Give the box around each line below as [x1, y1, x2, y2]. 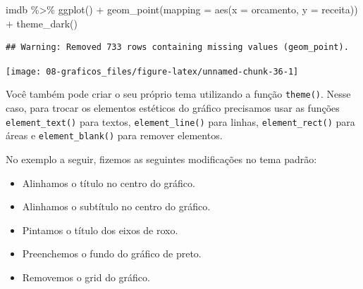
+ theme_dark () [6, 15, 78, 30]
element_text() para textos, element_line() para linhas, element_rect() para [6, 114, 355, 129]
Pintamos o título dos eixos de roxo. [22, 222, 178, 237]
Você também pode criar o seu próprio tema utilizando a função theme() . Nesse [6, 86, 351, 101]
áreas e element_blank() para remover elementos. [6, 128, 223, 143]
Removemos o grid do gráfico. [22, 269, 150, 284]
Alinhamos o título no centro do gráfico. [22, 175, 195, 190]
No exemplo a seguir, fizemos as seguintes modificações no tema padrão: [6, 152, 317, 166]
